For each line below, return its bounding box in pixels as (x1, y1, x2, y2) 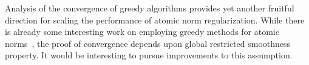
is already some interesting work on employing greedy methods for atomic (5, 25, 279, 38)
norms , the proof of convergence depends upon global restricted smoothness (5, 37, 291, 49)
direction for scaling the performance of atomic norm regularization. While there (5, 13, 305, 26)
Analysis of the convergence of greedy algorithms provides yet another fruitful (5, 2, 294, 14)
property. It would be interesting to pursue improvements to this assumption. (5, 49, 293, 61)
